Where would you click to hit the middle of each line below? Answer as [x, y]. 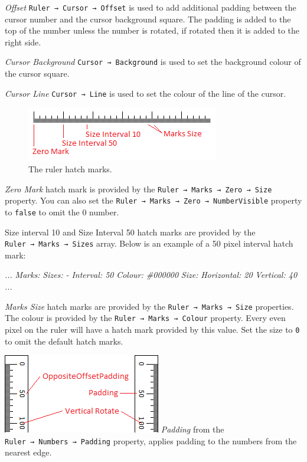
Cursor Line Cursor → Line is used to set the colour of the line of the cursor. [146, 93]
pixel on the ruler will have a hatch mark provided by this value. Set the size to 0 [152, 329]
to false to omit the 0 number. [62, 212]
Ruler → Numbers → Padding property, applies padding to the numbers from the [151, 440]
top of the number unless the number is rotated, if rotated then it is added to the [152, 30]
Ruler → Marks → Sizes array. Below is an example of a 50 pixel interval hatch [149, 243]
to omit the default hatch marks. [64, 341]
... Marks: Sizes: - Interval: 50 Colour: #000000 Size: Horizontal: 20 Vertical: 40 [151, 275]
